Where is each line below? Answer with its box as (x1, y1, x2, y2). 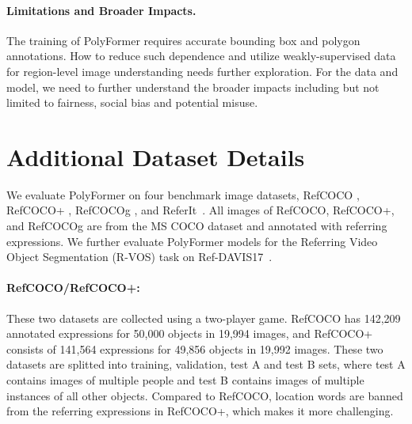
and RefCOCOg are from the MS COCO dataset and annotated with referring (6, 218, 387, 234)
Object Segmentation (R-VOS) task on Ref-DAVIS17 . (6, 248, 273, 265)
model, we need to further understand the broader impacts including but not (6, 78, 380, 95)
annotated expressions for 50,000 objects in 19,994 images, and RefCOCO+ (6, 325, 373, 342)
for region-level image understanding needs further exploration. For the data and (6, 62, 399, 79)
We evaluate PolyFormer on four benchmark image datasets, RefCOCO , (6, 186, 360, 203)
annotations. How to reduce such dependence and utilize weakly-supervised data (6, 47, 396, 64)
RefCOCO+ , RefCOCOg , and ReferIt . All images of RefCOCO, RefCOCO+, (6, 202, 395, 218)
